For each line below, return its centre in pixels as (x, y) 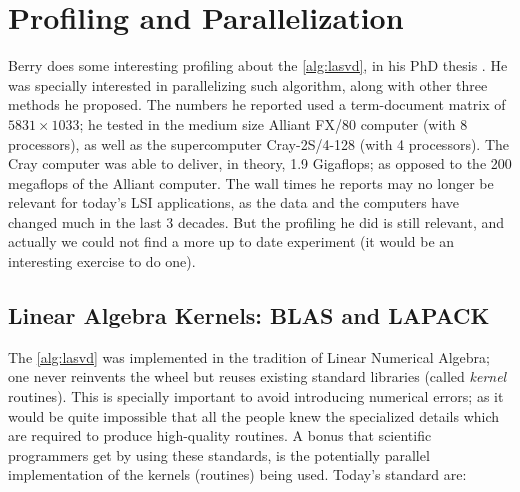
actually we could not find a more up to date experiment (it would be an (231, 241)
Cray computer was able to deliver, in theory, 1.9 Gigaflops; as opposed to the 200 (260, 163)
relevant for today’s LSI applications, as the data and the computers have (233, 202)
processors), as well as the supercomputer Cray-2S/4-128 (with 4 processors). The (259, 143)
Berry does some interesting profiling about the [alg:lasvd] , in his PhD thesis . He (258, 65)
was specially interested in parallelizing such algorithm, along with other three (248, 84)
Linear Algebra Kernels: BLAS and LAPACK (249, 315)
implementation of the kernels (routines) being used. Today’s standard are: (237, 474)
